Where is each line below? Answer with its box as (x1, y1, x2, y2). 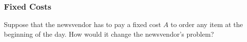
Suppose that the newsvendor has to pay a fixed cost (4, 19, 161, 29)
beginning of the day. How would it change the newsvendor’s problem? (4, 28, 214, 39)
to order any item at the (170, 19, 243, 29)
